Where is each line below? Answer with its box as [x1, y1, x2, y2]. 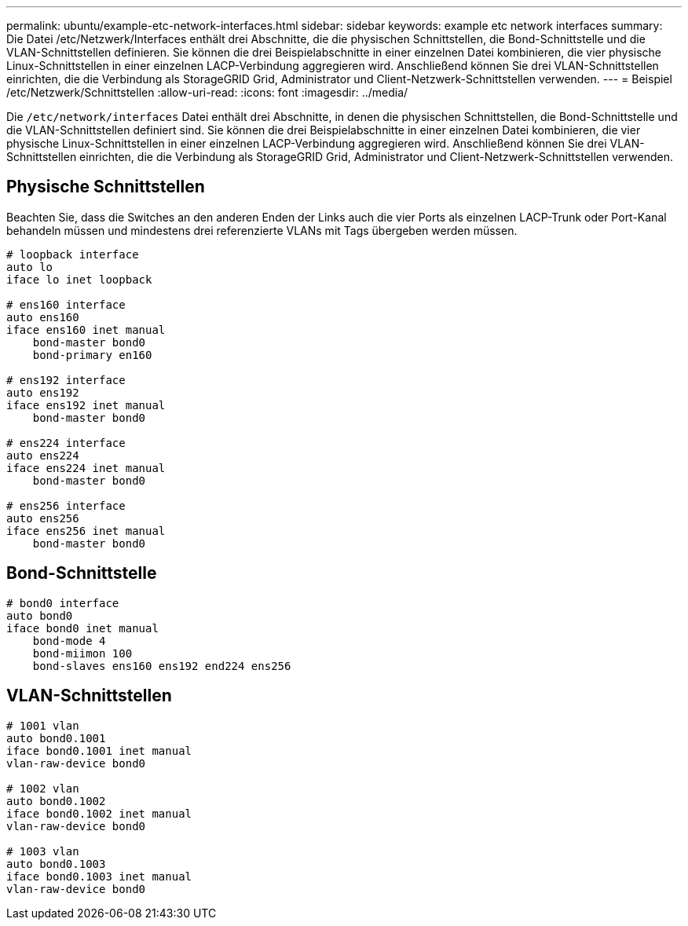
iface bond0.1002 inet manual [6, 807, 192, 820]
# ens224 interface [6, 436, 126, 449]
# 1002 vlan [6, 781, 79, 795]
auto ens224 [6, 448, 79, 462]
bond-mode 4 [32, 634, 106, 647]
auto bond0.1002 [6, 794, 106, 807]
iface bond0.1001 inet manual [6, 744, 192, 757]
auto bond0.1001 [6, 731, 106, 745]
